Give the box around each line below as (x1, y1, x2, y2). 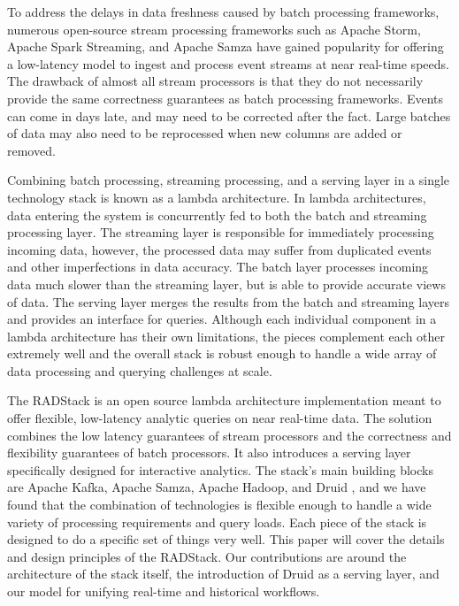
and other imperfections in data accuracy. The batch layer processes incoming (7, 257, 429, 276)
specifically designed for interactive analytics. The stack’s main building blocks (7, 460, 433, 479)
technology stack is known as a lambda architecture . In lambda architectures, (7, 188, 426, 206)
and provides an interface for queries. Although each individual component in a (7, 310, 437, 328)
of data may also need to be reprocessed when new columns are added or (7, 124, 402, 142)
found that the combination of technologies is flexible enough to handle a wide (7, 495, 432, 514)
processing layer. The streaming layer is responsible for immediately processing (7, 223, 434, 242)
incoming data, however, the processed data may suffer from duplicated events (7, 240, 432, 258)
